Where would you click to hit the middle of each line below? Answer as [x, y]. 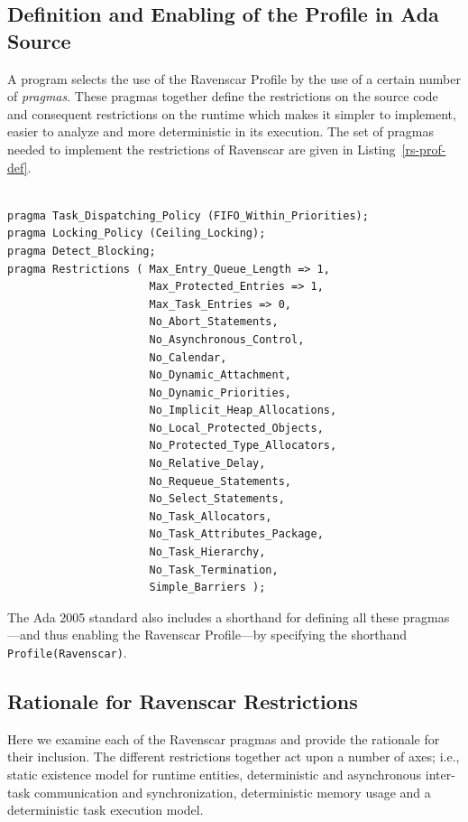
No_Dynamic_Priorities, [220, 392]
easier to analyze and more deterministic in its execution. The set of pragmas [220, 131]
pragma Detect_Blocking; [82, 251]
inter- [440, 775]
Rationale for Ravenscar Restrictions [183, 701]
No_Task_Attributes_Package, [236, 534]
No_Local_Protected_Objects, [236, 428]
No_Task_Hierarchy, [207, 552]
